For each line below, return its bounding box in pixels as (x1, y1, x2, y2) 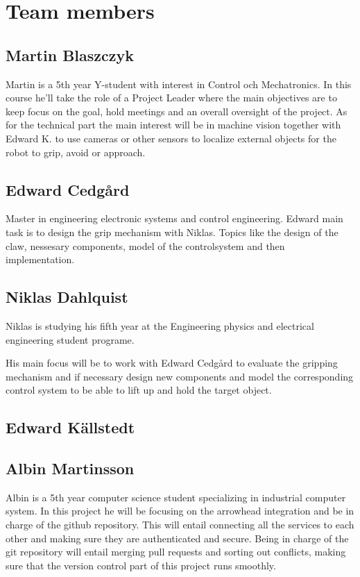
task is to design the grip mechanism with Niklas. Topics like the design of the (6, 224, 338, 239)
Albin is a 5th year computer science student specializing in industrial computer (6, 490, 346, 504)
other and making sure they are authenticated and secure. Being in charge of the (6, 530, 349, 545)
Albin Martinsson (6, 458, 135, 479)
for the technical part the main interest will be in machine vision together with (6, 117, 341, 132)
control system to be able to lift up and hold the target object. (6, 383, 272, 397)
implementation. (6, 252, 75, 267)
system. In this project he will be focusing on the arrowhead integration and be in (6, 503, 354, 518)
